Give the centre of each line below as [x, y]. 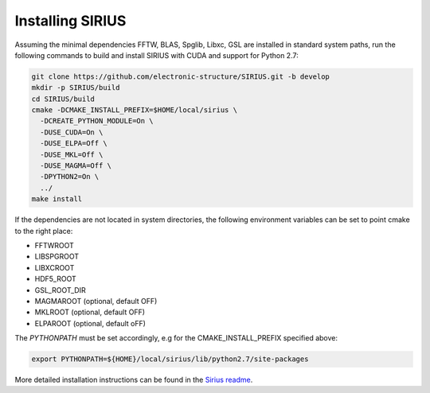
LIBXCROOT [55, 267]
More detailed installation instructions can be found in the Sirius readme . [134, 380]
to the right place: [44, 231]
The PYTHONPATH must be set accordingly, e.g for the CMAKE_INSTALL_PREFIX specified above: [176, 338]
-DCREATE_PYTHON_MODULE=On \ [97, 121]
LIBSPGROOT [57, 257]
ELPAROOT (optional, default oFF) [90, 323]
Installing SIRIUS [70, 21]
